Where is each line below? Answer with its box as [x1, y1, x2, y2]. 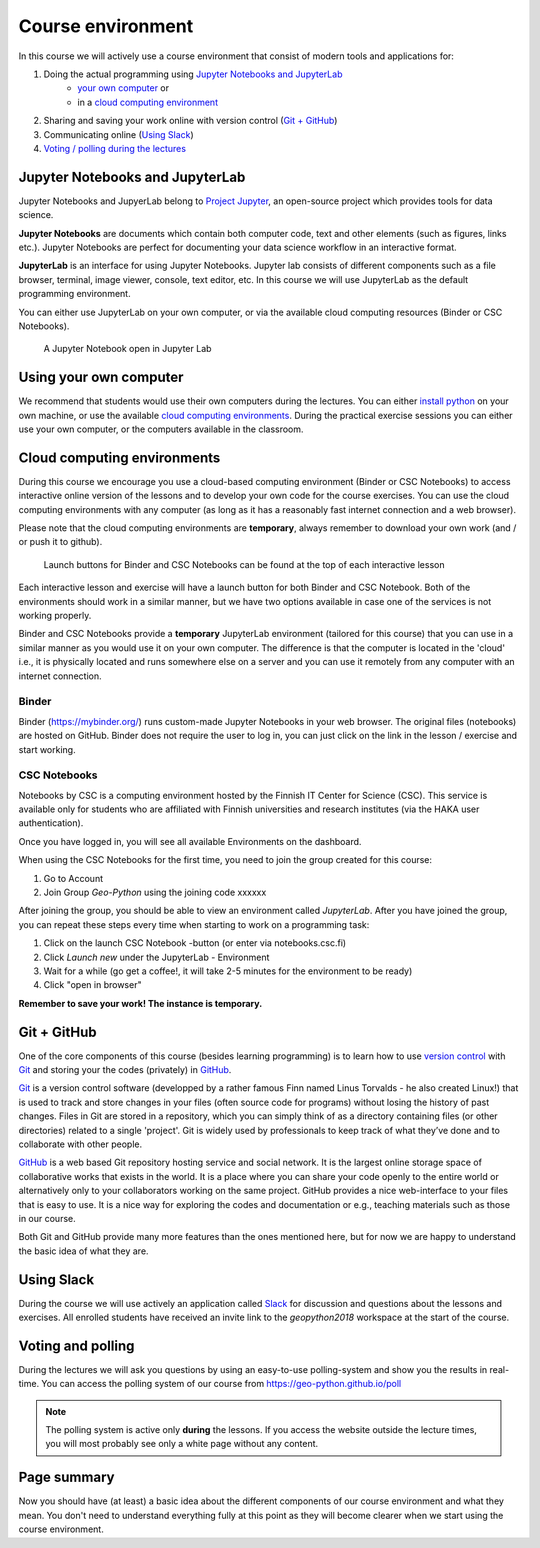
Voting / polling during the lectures [43, 142, 187, 154]
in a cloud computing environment [77, 96, 219, 108]
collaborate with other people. [18, 1138, 143, 1150]
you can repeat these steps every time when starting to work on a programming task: [18, 918, 370, 930]
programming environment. [18, 288, 131, 300]
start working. [18, 743, 76, 755]
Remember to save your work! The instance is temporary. [18, 997, 263, 1009]
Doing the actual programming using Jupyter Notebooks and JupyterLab [43, 68, 343, 80]
